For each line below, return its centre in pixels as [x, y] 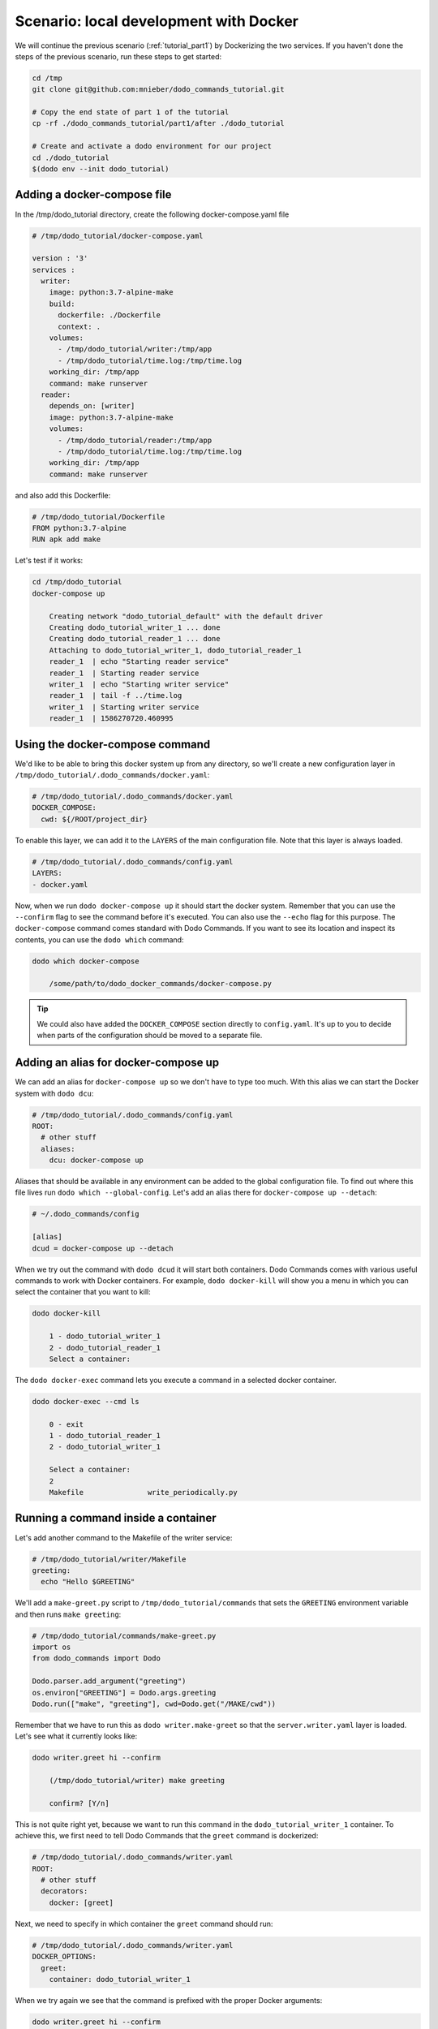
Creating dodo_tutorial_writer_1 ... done [135, 628]
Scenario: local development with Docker [157, 21]
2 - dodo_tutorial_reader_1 [105, 1348]
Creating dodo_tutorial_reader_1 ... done [135, 639]
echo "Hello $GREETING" [88, 1582]
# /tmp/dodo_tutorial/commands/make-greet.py [124, 1636]
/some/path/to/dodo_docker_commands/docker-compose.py [160, 984]
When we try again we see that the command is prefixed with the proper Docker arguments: [169, 2000]
